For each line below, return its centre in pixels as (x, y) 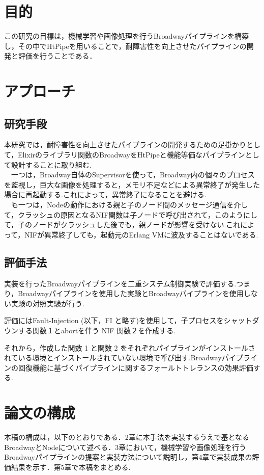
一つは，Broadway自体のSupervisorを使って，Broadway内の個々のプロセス (133, 175)
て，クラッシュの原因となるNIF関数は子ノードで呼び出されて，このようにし (131, 214)
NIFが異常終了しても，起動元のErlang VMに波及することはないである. (141, 234)
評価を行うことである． (57, 56)
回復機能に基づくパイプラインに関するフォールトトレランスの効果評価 (136, 367)
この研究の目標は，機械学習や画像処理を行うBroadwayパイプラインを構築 (126, 36)
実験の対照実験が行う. (48, 303)
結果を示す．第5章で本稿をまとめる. (71, 467)
